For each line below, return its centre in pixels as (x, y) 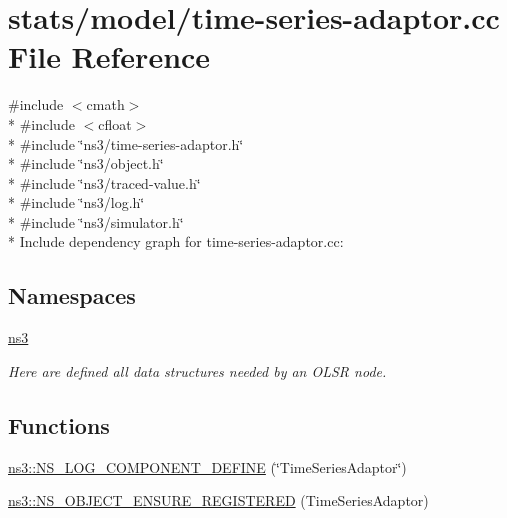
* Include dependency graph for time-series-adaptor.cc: (176, 241)
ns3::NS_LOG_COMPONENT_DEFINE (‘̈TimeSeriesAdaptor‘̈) (207, 466)
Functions (59, 424)
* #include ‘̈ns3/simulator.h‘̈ (96, 221)
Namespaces (72, 295)
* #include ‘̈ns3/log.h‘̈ (76, 202)
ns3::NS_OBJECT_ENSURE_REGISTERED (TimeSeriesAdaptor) (218, 500)
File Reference (109, 56)
